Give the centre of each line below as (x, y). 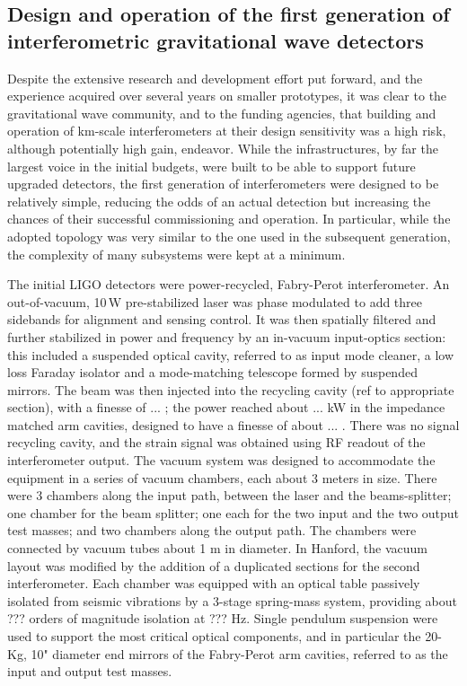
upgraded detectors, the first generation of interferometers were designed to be (223, 184)
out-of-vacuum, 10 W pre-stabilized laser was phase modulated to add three (215, 301)
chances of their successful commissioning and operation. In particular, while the (229, 219)
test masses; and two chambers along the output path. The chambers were (212, 530)
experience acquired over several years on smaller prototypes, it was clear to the (227, 96)
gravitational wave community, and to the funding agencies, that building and (222, 113)
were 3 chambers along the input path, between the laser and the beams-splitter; (229, 495)
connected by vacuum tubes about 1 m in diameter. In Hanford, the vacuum (217, 548)
